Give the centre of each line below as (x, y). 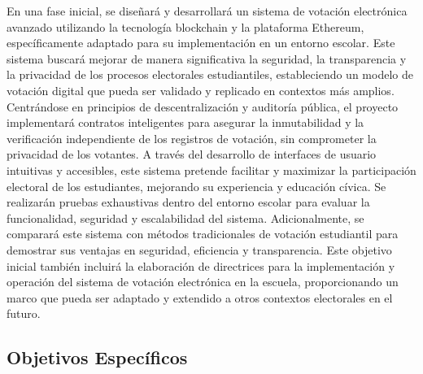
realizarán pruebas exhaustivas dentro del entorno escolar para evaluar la (188, 202)
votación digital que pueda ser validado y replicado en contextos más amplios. (201, 90)
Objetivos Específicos (97, 357)
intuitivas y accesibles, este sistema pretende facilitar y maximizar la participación (211, 170)
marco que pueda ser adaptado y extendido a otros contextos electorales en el (200, 297)
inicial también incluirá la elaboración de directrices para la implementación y (201, 265)
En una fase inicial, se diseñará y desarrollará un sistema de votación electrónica (207, 11)
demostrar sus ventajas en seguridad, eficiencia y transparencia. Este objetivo (199, 249)
